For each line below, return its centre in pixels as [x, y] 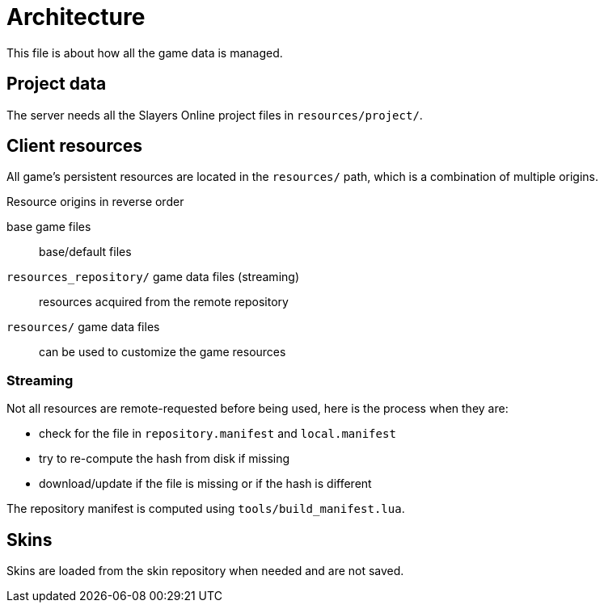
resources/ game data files [83, 327]
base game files [49, 227]
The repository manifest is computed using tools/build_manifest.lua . [206, 509]
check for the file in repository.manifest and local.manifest [218, 434]
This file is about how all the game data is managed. [145, 52]
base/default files [85, 252]
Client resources [75, 146]
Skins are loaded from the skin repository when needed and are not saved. [205, 571]
